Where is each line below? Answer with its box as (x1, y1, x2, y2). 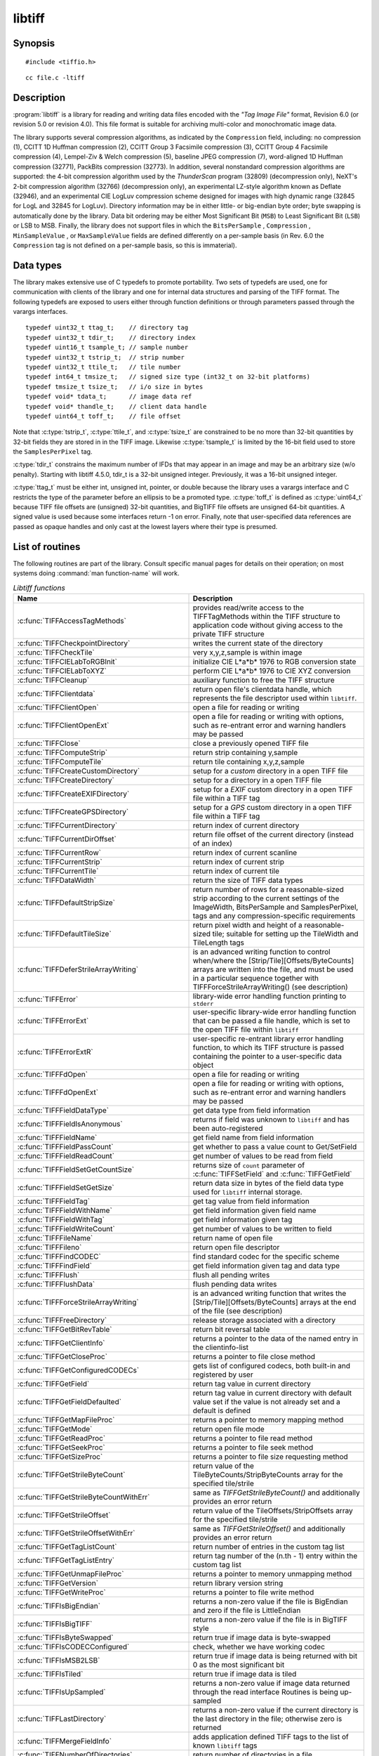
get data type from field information (192, 1105, 311, 1115)
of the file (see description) (192, 1306, 283, 1316)
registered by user (192, 1370, 253, 1380)
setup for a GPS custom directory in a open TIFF (192, 802, 352, 812)
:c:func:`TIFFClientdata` (17, 688, 95, 698)
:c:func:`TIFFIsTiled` (17, 1669, 84, 1679)
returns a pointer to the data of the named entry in (192, 1333, 359, 1343)
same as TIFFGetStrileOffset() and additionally (192, 1524, 345, 1533)
